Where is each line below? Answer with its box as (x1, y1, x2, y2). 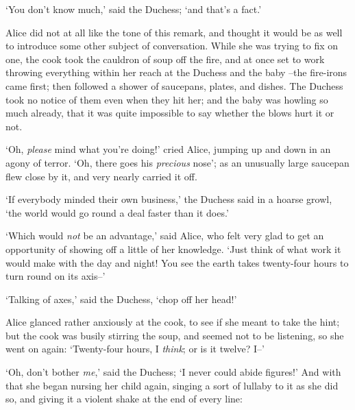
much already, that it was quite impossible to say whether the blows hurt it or (5, 106, 334, 120)
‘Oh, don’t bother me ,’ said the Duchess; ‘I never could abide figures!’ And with (5, 365, 341, 379)
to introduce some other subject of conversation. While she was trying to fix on (5, 38, 339, 53)
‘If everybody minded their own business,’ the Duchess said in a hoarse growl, (5, 192, 332, 206)
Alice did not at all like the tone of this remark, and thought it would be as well (5, 25, 343, 39)
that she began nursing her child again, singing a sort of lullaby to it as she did (5, 378, 339, 392)
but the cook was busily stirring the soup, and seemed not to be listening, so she (5, 328, 344, 342)
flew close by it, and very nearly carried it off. (5, 169, 197, 183)
